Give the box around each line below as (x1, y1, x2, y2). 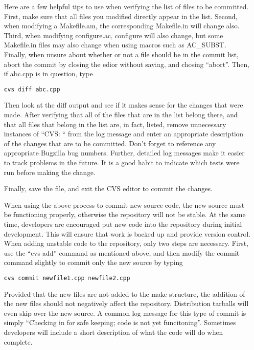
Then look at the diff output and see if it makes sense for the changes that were (4, 100, 243, 110)
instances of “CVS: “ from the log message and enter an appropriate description (4, 129, 244, 139)
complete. (4, 336, 33, 347)
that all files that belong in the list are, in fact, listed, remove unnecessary (4, 119, 226, 129)
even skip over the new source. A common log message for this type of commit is (4, 307, 246, 318)
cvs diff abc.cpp (4, 86, 60, 93)
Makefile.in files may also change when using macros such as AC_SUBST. (4, 40, 227, 50)
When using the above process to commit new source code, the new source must (4, 199, 245, 210)
